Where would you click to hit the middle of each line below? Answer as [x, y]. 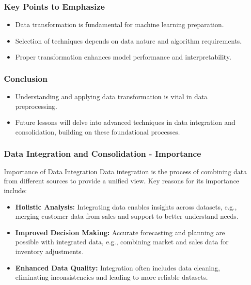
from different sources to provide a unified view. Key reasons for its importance [122, 181]
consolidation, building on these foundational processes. [98, 132]
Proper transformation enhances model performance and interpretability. [123, 57]
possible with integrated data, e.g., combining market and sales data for [122, 242]
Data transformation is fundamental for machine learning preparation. [119, 24]
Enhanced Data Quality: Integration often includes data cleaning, [118, 267]
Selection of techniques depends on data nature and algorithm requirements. [128, 40]
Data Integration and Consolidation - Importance [102, 153]
